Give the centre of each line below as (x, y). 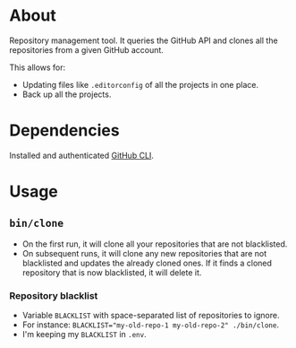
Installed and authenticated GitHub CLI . (82, 155)
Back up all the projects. (67, 94)
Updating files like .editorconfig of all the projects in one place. (140, 84)
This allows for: (38, 67)
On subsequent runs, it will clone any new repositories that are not (144, 253)
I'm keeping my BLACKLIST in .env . (84, 335)
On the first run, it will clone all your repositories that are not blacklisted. (155, 244)
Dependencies (64, 130)
